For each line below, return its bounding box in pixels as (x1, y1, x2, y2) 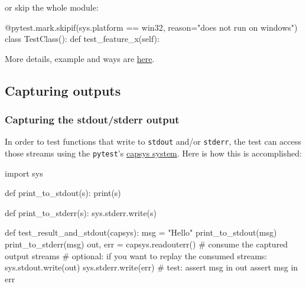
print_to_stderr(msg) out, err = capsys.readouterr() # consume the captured (5, 238, 288, 250)
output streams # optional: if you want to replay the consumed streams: (5, 249, 268, 262)
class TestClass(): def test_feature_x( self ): (5, 32, 159, 45)
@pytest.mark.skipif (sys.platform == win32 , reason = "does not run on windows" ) (5, 21, 298, 33)
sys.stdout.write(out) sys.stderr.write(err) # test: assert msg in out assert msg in (5, 261, 298, 273)
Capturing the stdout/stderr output (5, 112, 180, 127)
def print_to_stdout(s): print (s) (5, 187, 121, 199)
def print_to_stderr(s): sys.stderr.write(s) (5, 206, 157, 218)
